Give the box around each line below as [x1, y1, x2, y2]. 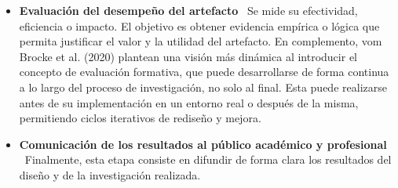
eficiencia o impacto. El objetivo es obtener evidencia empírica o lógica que [19, 17, 380, 34]
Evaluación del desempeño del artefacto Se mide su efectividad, [19, 2, 358, 18]
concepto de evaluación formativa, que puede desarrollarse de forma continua [19, 63, 389, 80]
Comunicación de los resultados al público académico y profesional [19, 136, 387, 152]
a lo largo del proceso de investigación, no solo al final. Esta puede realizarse [19, 78, 387, 95]
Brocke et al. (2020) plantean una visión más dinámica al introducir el [19, 48, 357, 64]
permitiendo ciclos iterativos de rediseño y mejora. [19, 110, 261, 126]
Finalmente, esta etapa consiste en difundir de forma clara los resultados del [24, 151, 392, 168]
